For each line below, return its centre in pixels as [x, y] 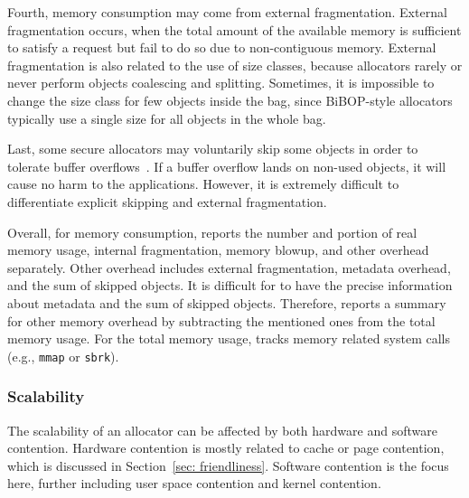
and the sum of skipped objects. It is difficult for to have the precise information [230, 285]
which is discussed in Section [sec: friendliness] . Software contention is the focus [228, 465]
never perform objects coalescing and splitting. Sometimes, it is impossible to [221, 83]
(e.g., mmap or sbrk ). [63, 356]
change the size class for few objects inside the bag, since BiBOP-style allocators [230, 100]
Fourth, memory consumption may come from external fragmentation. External [227, 12]
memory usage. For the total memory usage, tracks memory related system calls [229, 338]
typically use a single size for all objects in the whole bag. [167, 118]
